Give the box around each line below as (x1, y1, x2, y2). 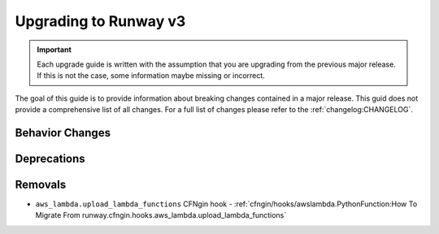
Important (37, 45, 72, 54)
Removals (15, 177, 67, 191)
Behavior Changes (15, 126, 111, 140)
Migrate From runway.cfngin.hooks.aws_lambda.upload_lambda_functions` (35, 210, 287, 220)
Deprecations (15, 151, 85, 166)
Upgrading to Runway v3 (15, 12, 186, 30)
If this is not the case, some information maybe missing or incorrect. (37, 71, 266, 80)
